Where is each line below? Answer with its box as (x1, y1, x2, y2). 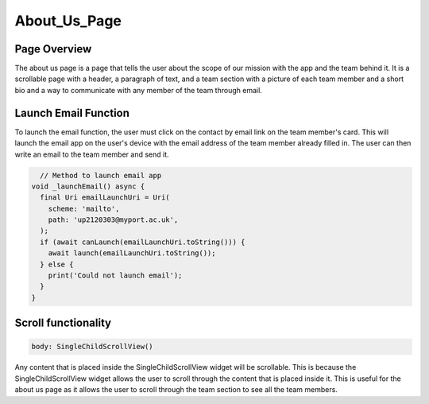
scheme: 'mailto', (48, 204, 120, 213)
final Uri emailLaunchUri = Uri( (40, 193, 170, 202)
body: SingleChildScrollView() (31, 342, 154, 352)
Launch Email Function (14, 106, 130, 119)
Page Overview (14, 42, 92, 56)
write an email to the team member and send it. (14, 150, 170, 159)
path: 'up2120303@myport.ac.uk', (48, 216, 179, 224)
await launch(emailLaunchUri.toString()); (48, 249, 216, 258)
